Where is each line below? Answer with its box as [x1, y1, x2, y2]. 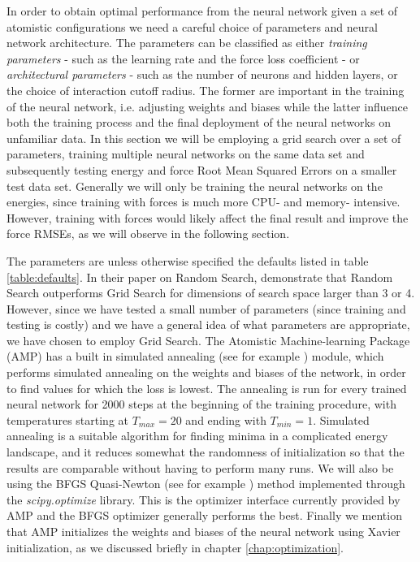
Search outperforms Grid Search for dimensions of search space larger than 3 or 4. [6, 284, 415, 301]
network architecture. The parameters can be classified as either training [6, 34, 367, 51]
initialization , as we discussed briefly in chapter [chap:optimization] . [6, 538, 344, 556]
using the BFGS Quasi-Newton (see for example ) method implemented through [6, 475, 405, 492]
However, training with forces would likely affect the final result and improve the [6, 209, 409, 226]
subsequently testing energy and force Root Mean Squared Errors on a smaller [6, 161, 397, 178]
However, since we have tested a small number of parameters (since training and [6, 300, 406, 317]
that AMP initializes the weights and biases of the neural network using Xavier [6, 523, 401, 539]
